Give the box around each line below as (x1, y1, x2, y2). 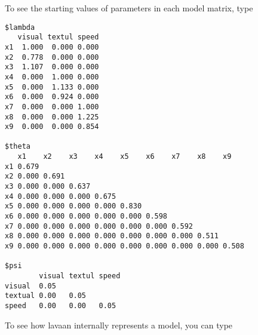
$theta (5, 142, 30, 151)
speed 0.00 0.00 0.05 (5, 301, 116, 310)
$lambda (5, 23, 35, 32)
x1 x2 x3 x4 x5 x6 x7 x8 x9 (17, 152, 232, 161)
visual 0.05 (5, 281, 56, 290)
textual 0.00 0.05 (5, 291, 87, 300)
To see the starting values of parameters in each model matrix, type (5, 2, 253, 14)
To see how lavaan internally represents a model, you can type (5, 318, 233, 331)
